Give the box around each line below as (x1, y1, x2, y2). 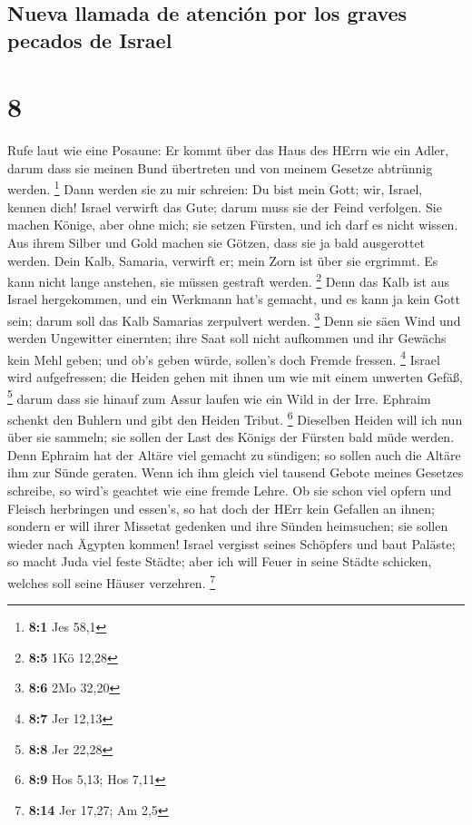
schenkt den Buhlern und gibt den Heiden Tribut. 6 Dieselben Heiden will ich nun (7, 407, 463, 428)
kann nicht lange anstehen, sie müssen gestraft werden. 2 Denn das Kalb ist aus (7, 270, 449, 290)
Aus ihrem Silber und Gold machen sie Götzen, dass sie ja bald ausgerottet (7, 232, 426, 251)
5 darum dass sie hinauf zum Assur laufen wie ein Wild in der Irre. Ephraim (7, 386, 431, 408)
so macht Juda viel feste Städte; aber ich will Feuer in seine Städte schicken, (7, 552, 432, 571)
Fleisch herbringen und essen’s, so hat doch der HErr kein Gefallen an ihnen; (7, 498, 435, 517)
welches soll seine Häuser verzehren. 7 (7, 570, 216, 592)
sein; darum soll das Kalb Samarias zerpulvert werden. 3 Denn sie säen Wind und (7, 308, 461, 329)
